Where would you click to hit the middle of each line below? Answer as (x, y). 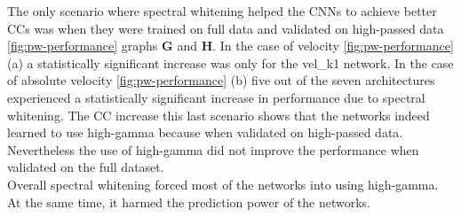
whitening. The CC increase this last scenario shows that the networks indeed (219, 115)
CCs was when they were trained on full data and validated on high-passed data (226, 28)
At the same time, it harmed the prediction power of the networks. (189, 201)
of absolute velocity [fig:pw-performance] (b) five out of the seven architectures (221, 80)
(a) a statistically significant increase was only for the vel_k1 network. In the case (230, 62)
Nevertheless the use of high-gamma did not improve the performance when (213, 149)
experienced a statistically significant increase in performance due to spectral (216, 97)
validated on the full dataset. (86, 167)
